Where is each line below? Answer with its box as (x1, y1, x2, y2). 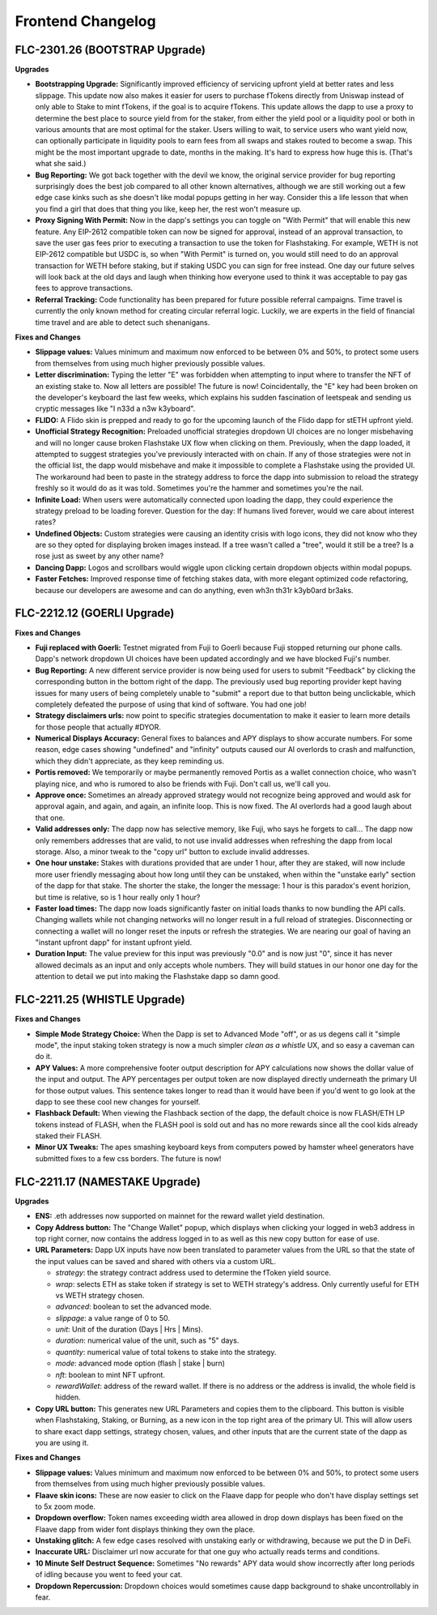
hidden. (55, 1392, 81, 1402)
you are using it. (35, 1438, 89, 1447)
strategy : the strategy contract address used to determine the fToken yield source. (55, 1268, 332, 1278)
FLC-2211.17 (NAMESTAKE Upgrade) (15, 1175, 202, 1189)
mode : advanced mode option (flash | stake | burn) (55, 1358, 226, 1369)
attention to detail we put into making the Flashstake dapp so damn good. (35, 972, 281, 981)
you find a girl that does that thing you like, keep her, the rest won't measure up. (35, 203, 303, 214)
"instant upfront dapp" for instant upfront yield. (35, 938, 193, 947)
